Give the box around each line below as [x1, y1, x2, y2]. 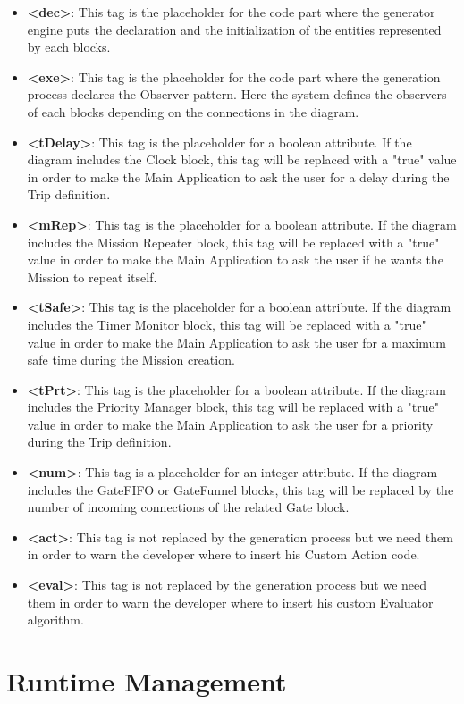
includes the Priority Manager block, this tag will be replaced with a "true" [27, 398, 440, 416]
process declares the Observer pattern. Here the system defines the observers [27, 85, 447, 104]
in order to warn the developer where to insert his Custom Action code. [27, 545, 420, 564]
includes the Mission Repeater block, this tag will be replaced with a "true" [27, 232, 440, 251]
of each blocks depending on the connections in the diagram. [27, 102, 359, 121]
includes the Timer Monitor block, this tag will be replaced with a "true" [27, 314, 426, 333]
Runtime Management [6, 663, 287, 699]
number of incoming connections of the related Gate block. [27, 498, 350, 516]
